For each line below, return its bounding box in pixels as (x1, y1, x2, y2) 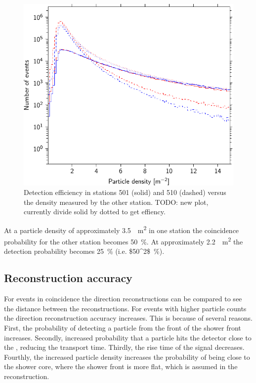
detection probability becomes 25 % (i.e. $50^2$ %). (4, 246, 165, 256)
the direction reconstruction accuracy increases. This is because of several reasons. (4, 313, 253, 323)
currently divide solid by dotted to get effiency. (24, 206, 166, 217)
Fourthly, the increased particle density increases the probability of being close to (4, 351, 250, 362)
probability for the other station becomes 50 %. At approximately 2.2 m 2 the (4, 235, 243, 246)
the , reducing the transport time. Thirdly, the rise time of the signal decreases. (4, 342, 245, 352)
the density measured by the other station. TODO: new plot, (24, 196, 209, 207)
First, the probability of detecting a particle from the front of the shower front (4, 323, 241, 333)
